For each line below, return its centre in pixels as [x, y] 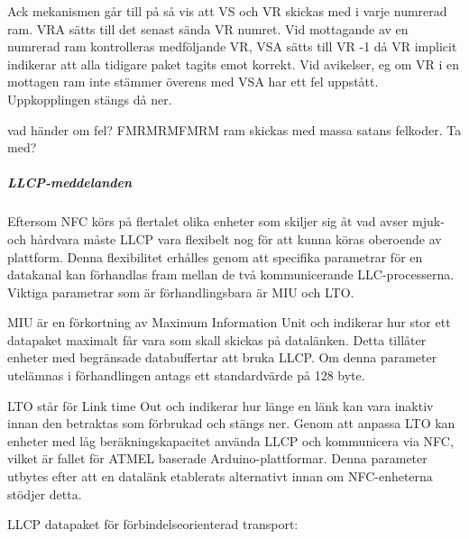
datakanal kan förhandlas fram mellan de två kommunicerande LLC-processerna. [231, 274]
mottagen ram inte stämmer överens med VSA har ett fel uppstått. [193, 82]
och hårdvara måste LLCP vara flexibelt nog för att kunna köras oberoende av [225, 238]
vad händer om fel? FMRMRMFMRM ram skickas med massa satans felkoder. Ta [234, 129]
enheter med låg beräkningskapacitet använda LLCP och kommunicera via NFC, [230, 440]
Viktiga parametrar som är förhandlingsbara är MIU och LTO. [181, 292]
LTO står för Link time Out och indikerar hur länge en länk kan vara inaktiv [221, 405]
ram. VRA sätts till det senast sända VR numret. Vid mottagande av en [208, 28]
